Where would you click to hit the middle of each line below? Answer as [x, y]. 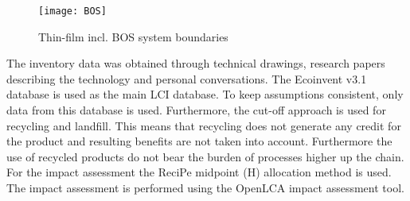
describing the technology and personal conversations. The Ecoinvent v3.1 [187, 78]
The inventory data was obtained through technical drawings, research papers [196, 63]
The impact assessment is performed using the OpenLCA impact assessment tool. [205, 187]
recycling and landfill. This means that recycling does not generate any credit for [204, 125]
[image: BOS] [72, 11]
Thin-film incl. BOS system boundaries [133, 36]
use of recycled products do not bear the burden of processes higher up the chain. [205, 156]
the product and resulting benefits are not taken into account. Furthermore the [199, 141]
